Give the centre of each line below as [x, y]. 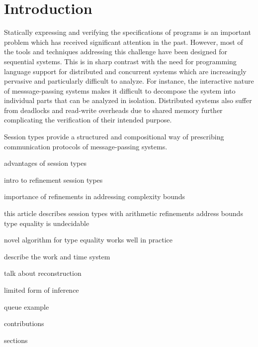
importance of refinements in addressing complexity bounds [95, 196]
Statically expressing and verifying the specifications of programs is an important [128, 32]
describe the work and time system [57, 256]
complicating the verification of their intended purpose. [88, 120]
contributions [24, 323]
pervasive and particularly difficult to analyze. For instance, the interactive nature [129, 81]
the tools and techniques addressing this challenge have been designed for [116, 52]
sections [16, 340]
